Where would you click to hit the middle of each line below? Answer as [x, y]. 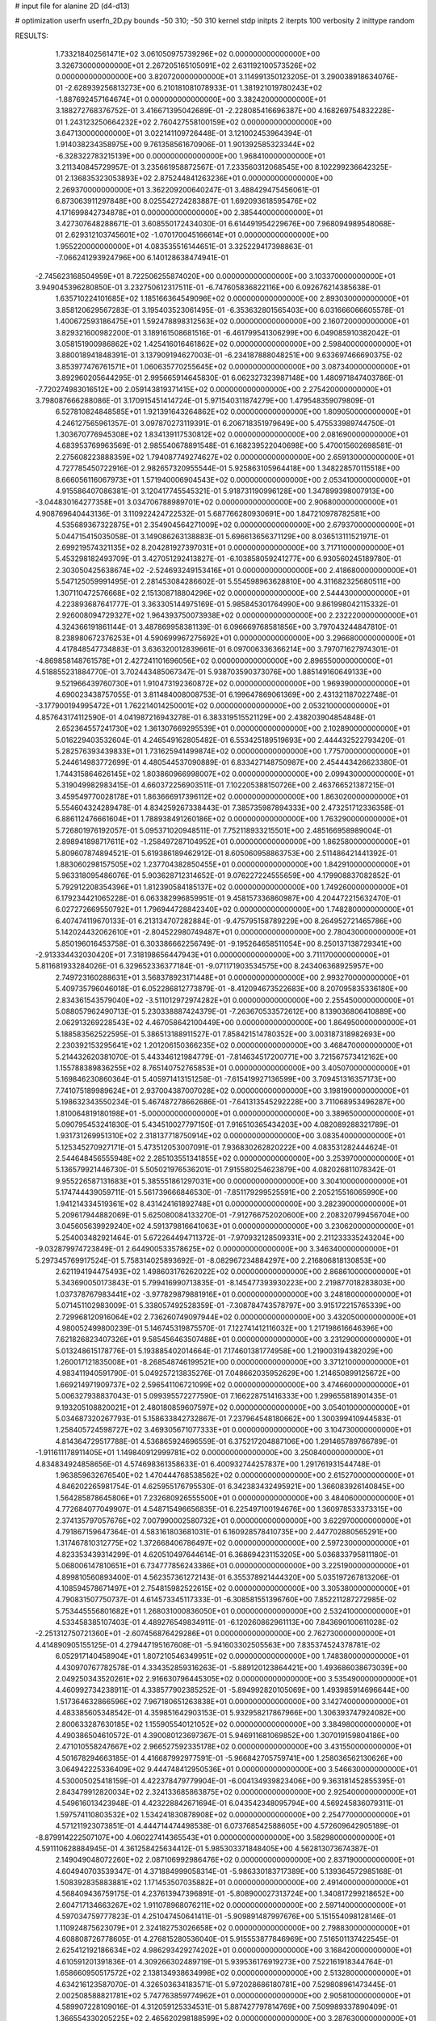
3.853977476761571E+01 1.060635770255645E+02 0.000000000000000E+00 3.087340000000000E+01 [233, 366]
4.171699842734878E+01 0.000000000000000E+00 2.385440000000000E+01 [189, 212]
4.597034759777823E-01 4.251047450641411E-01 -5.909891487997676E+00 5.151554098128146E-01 [226, 1917]
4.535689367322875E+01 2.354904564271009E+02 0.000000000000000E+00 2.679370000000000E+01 [235, 525]
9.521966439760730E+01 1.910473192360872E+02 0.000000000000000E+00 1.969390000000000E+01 [233, 683]
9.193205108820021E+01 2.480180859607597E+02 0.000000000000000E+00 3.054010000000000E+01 [233, 1407]
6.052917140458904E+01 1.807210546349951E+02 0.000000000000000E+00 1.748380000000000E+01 [232, 1656]
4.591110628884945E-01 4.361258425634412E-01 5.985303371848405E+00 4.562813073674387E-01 [207, 1848]
